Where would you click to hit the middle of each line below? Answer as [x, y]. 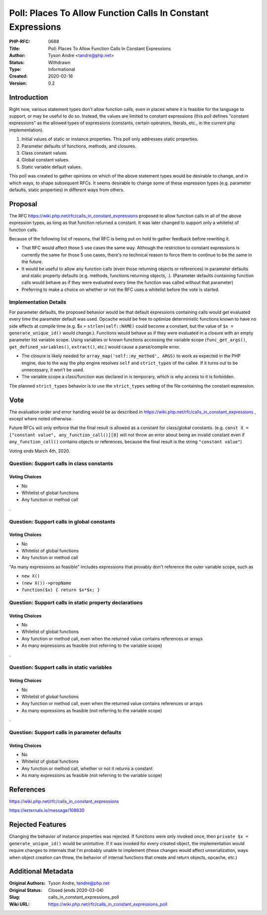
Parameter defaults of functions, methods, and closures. [79, 146]
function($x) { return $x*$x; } [61, 590]
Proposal [23, 204]
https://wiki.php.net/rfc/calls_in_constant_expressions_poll [108, 904]
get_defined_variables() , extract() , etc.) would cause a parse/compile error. [95, 346]
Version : [18, 83]
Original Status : [25, 890]
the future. [32, 262]
